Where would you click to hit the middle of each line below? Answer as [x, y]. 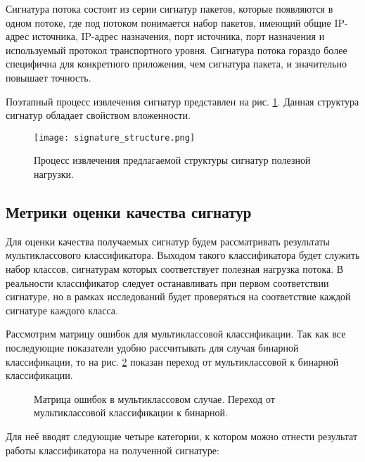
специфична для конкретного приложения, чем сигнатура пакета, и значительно [177, 64]
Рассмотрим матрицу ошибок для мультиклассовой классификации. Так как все [176, 334]
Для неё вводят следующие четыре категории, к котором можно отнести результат [182, 436]
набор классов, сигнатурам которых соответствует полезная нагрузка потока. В [175, 268]
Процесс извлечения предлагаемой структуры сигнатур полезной [172, 160]
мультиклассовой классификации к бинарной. [131, 412]
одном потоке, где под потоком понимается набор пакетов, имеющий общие [168, 22]
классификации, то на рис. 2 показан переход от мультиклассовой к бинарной [172, 361]
